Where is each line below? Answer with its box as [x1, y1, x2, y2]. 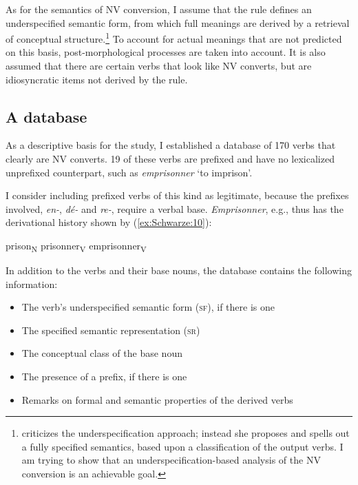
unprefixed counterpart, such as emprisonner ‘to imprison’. [6, 165, 253, 179]
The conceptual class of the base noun [21, 346, 182, 360]
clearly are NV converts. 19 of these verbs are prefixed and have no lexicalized [6, 152, 335, 166]
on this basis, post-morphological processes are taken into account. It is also [6, 45, 326, 59]
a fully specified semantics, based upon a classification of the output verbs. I [21, 439, 344, 453]
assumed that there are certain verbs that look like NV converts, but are [6, 59, 312, 73]
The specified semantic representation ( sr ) [21, 322, 200, 337]
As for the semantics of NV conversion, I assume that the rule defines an [6, 2, 312, 16]
